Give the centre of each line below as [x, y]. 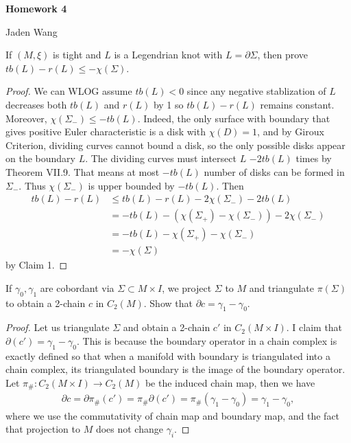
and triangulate [281, 287]
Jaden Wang [32, 31]
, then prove [283, 55]
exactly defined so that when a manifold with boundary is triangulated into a [168, 355]
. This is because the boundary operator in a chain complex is [207, 341]
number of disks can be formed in [274, 171]
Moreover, [26, 118]
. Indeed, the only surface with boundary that [234, 118]
